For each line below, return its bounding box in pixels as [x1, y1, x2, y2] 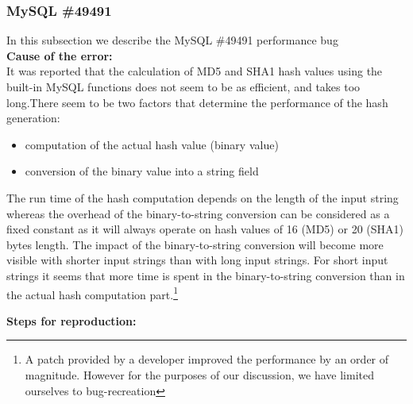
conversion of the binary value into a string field [25, 163, 259, 179]
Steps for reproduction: [6, 312, 137, 329]
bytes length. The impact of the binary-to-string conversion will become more [6, 236, 384, 252]
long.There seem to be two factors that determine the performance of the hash [6, 94, 388, 110]
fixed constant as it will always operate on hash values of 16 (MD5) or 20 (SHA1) [6, 221, 403, 237]
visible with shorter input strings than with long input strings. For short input [6, 252, 388, 268]
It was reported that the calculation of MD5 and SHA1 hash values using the [6, 63, 383, 79]
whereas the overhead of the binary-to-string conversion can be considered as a [6, 205, 390, 221]
